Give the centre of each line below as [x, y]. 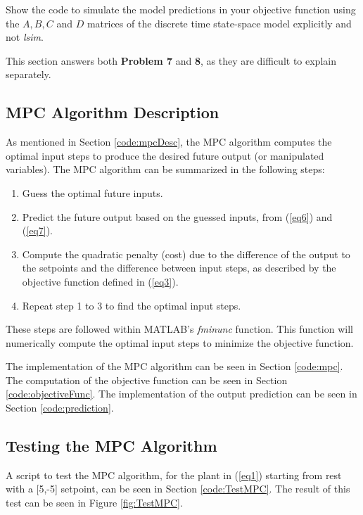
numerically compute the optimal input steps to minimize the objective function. [180, 342]
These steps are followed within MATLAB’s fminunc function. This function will [179, 329]
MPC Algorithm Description [113, 112]
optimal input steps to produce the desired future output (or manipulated [165, 155]
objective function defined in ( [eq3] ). [100, 281]
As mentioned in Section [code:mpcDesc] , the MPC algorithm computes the [169, 142]
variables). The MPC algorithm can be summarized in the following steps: [165, 169]
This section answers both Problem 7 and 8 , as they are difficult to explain [171, 60]
